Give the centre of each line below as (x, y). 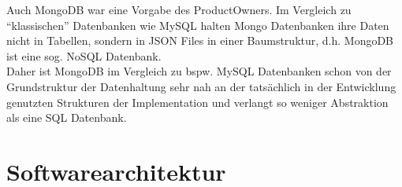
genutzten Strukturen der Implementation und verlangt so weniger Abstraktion (197, 102)
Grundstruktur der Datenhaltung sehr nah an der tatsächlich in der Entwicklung (201, 86)
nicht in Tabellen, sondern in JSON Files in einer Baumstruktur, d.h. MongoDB (200, 40)
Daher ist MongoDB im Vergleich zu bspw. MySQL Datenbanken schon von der (199, 71)
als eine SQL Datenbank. (67, 117)
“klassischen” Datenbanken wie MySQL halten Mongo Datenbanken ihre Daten (198, 25)
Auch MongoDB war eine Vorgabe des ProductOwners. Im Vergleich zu (179, 9)
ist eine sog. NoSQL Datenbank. (84, 55)
